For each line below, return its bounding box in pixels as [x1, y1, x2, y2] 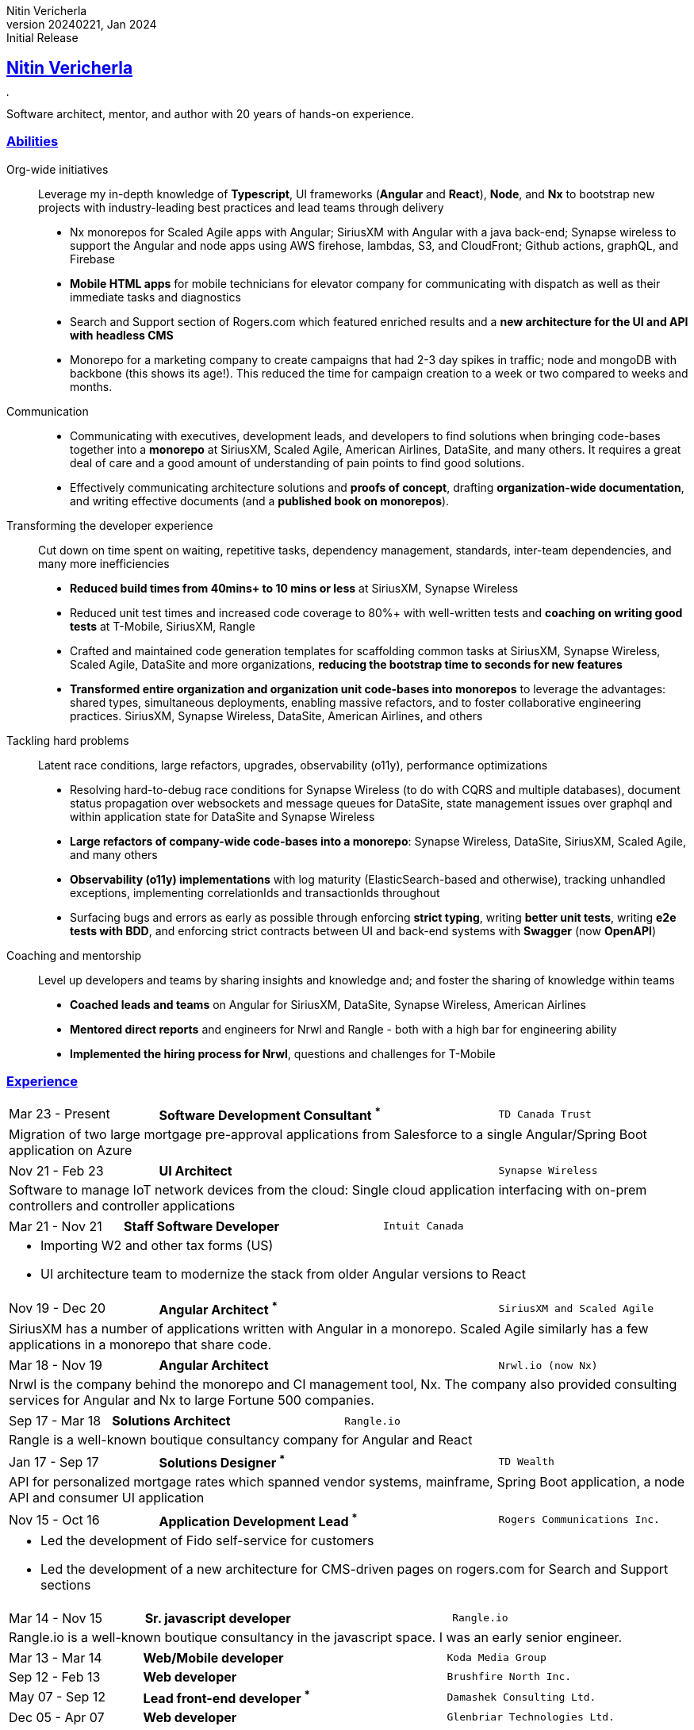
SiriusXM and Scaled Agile [498, 1302, 654, 1314]
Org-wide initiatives [6, 162, 109, 176]
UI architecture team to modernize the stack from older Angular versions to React [40, 1265, 526, 1282]
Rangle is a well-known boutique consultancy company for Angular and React [9, 1432, 473, 1448]
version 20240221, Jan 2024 [6, 17, 157, 31]
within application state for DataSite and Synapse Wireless [70, 809, 375, 823]
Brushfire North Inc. [447, 1671, 572, 1683]
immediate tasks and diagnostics [70, 290, 241, 304]
